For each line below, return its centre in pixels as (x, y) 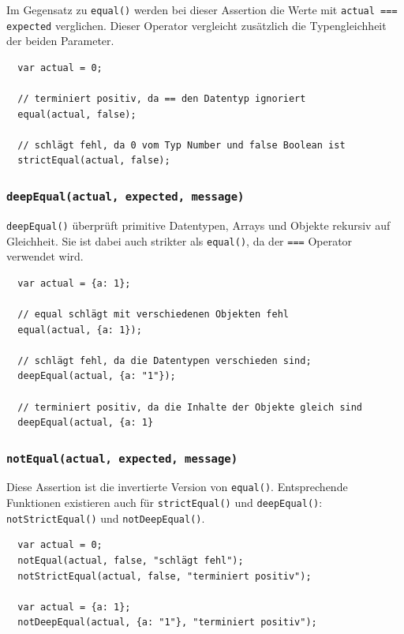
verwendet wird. (45, 256)
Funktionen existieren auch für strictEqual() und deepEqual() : (165, 503)
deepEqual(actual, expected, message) (125, 196)
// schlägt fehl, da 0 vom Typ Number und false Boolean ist (181, 145)
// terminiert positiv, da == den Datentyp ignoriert (162, 99)
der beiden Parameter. (60, 41)
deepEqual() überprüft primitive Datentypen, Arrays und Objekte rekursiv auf (198, 225)
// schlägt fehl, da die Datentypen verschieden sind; (165, 360)
